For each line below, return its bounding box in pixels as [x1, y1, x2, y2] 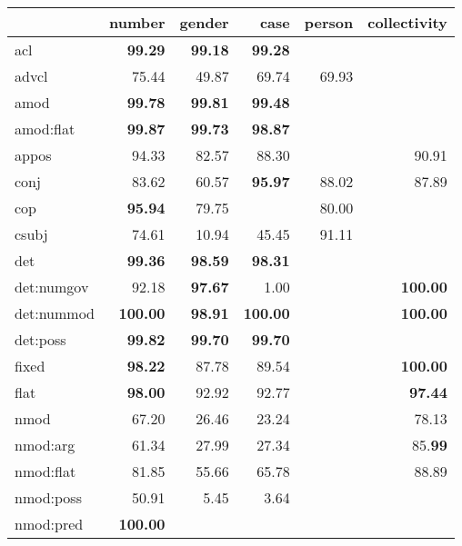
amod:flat [15, 118, 75, 139]
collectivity [367, 12, 447, 33]
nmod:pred [15, 513, 84, 534]
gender [179, 12, 229, 33]
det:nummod [15, 303, 95, 323]
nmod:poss [15, 487, 82, 508]
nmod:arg [15, 434, 75, 455]
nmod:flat [15, 461, 76, 481]
